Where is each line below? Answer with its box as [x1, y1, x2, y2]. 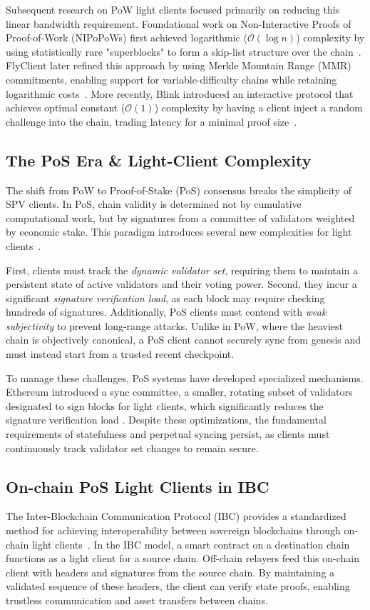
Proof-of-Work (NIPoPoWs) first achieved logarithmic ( [6, 30, 247, 45]
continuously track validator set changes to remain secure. [6, 440, 259, 455]
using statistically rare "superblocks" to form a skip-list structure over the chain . [6, 44, 361, 59]
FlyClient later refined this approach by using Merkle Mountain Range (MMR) [6, 58, 351, 73]
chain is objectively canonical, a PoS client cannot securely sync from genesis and [6, 332, 361, 347]
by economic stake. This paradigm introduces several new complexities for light [6, 224, 352, 239]
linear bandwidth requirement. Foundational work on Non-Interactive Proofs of [6, 16, 351, 31]
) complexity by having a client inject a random [154, 100, 363, 115]
